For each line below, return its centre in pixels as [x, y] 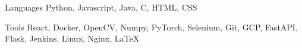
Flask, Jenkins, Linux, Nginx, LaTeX [72, 38]
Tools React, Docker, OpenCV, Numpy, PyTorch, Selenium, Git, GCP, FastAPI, [151, 27]
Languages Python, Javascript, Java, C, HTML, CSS [101, 7]
